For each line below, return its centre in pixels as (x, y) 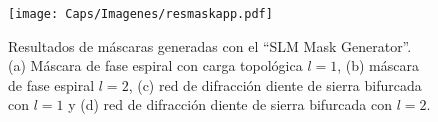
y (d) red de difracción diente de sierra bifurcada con (230, 104)
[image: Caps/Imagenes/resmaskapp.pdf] (140, 14)
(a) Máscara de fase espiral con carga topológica (155, 65)
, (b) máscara (378, 65)
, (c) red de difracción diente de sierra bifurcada (275, 84)
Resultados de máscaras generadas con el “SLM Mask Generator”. (210, 45)
